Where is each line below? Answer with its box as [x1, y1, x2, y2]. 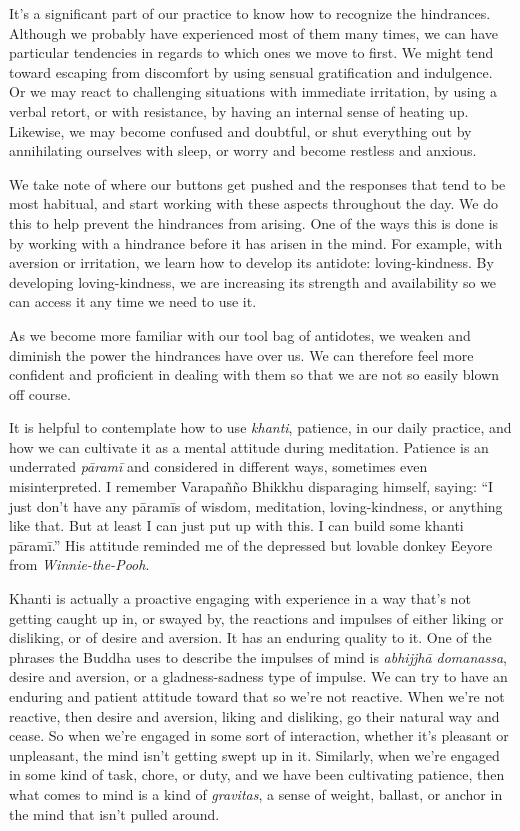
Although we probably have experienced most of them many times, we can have [9, 22, 499, 43]
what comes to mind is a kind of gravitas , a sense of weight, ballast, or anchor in [9, 783, 503, 804]
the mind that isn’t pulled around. [9, 803, 220, 824]
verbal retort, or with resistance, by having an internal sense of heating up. [9, 100, 469, 121]
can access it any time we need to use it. [9, 291, 257, 312]
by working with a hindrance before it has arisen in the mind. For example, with [9, 232, 503, 253]
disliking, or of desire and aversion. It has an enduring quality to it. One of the [9, 627, 492, 648]
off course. [9, 383, 71, 404]
